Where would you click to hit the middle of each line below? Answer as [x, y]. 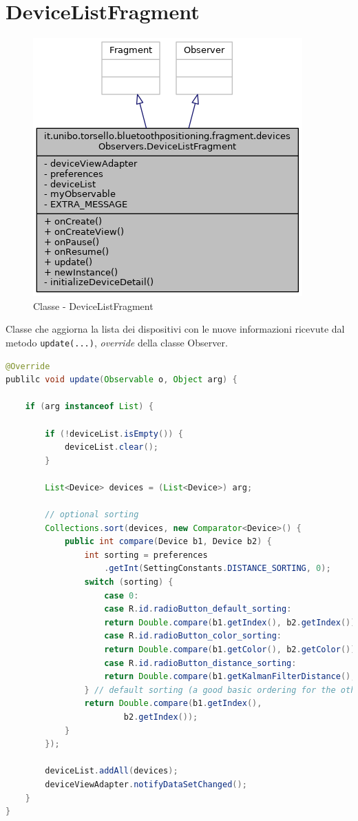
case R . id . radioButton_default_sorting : [198, 609]
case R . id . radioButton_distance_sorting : [200, 663]
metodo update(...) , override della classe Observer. [117, 342]
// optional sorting [92, 515]
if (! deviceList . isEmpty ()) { [114, 434]
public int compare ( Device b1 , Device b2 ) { [168, 542]
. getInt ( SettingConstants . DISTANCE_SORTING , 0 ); [218, 569]
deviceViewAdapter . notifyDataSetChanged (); [146, 784]
